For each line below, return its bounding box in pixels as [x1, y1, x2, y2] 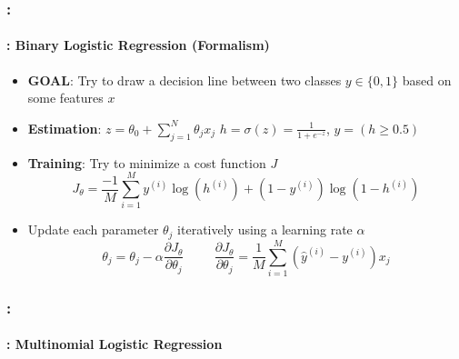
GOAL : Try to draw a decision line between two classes [27, 70, 342, 89]
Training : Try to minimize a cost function [27, 153, 266, 172]
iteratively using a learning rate [177, 220, 353, 239]
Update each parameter [27, 220, 159, 239]
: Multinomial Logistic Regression [6, 334, 223, 354]
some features [27, 88, 104, 107]
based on [402, 70, 452, 89]
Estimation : [27, 118, 102, 137]
